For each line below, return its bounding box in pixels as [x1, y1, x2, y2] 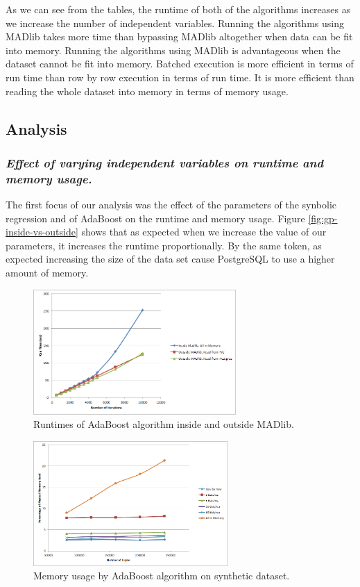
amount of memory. [6, 265, 89, 280]
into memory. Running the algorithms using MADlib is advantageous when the [6, 42, 341, 57]
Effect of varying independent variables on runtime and [6, 154, 324, 171]
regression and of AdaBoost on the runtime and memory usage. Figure [6, 210, 305, 225]
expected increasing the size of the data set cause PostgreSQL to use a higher [6, 251, 335, 266]
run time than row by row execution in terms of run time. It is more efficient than [6, 69, 354, 84]
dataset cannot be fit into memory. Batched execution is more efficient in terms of [6, 56, 354, 71]
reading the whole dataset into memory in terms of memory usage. [6, 83, 289, 98]
